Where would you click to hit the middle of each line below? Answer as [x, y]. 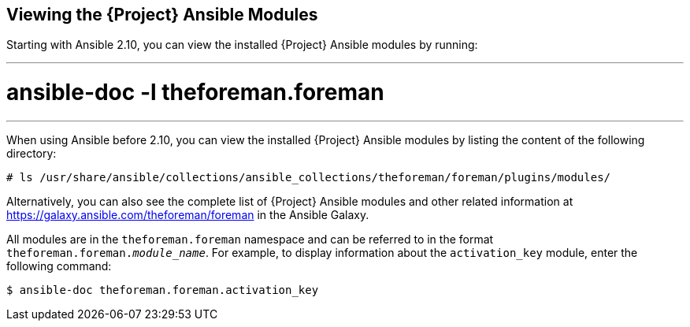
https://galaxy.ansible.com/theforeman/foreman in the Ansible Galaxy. [188, 214]
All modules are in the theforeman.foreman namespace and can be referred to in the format [250, 239]
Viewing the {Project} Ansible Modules [162, 15]
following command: [59, 266]
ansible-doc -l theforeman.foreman [195, 93]
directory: [32, 153]
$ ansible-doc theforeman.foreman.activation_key [163, 290]
